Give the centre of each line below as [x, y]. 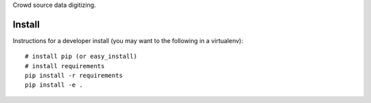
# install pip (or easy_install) [81, 57]
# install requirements [65, 66]
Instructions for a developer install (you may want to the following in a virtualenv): [128, 40]
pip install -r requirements [74, 76]
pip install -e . [54, 85]
